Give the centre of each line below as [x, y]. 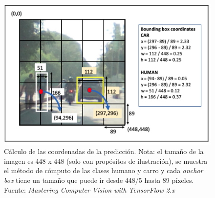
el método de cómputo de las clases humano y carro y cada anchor [104, 170]
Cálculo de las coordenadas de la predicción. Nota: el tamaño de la [104, 151]
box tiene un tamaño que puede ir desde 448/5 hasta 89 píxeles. [99, 180]
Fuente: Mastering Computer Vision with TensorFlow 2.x [89, 189]
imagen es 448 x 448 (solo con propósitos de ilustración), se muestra [106, 161]
